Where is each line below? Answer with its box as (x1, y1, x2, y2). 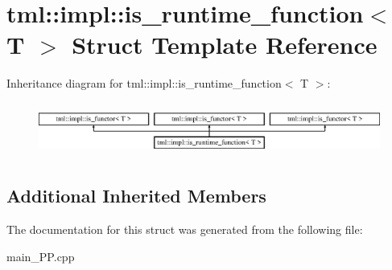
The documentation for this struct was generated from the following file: (6, 221, 363, 238)
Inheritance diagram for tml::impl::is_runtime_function (6, 75, 282, 92)
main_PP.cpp (6, 247, 75, 264)
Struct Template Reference (72, 28, 378, 61)
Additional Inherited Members (6, 183, 266, 208)
